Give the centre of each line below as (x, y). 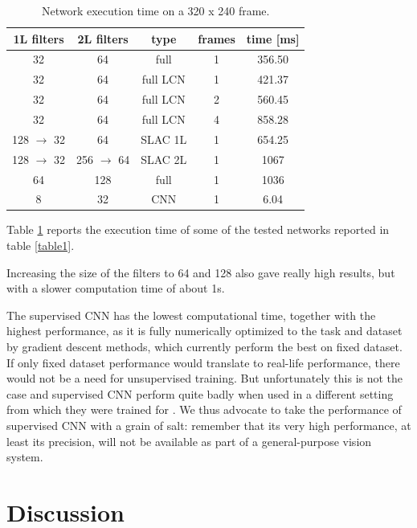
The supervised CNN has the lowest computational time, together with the (191, 315)
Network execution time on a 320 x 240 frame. (155, 10)
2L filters (103, 38)
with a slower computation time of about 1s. (116, 288)
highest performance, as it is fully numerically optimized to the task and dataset (204, 331)
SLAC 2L (164, 159)
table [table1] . (41, 246)
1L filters (39, 38)
